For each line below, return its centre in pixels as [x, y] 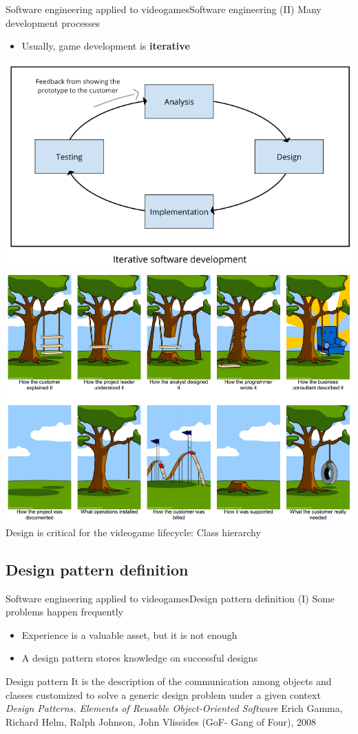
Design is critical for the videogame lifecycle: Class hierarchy [133, 532]
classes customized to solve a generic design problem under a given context [163, 694]
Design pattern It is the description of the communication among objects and [169, 681]
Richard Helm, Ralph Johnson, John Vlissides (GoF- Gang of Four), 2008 [161, 721]
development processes [53, 22]
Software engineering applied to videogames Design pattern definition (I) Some [170, 598]
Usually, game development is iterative [106, 46]
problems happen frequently [64, 612]
